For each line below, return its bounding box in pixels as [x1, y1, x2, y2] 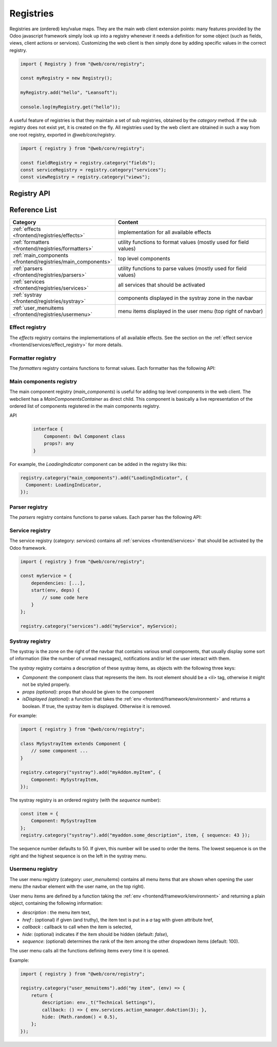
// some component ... [31, 748, 88, 754]
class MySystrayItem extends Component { [20, 740, 126, 746]
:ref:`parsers [12, 265, 43, 272]
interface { [33, 426, 64, 432]
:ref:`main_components [12, 252, 69, 259]
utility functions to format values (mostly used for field [118, 238, 249, 246]
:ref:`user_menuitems [12, 304, 64, 311]
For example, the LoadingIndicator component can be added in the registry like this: [9, 461, 187, 467]
